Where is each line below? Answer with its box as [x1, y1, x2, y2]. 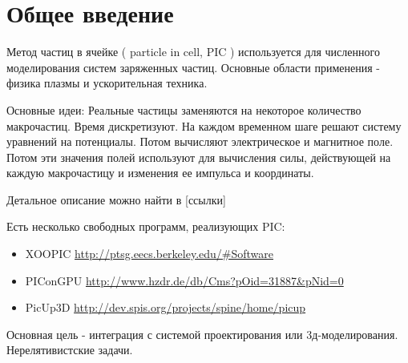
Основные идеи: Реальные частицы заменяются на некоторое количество [6, 101, 362, 118]
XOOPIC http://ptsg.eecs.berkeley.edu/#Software [25, 245, 274, 262]
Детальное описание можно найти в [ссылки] [6, 191, 226, 208]
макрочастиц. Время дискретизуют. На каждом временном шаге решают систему [6, 117, 402, 134]
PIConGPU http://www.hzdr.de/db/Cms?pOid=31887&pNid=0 [25, 272, 344, 288]
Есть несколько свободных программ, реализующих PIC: [6, 218, 285, 235]
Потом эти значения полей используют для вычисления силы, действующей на [6, 148, 391, 165]
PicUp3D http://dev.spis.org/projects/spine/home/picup [25, 299, 306, 316]
